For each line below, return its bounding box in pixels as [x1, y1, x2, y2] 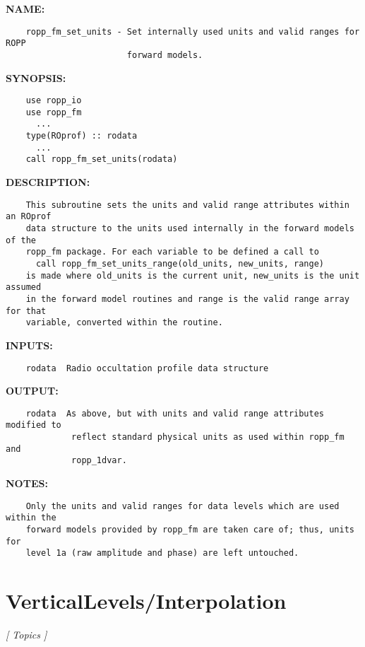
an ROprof [6, 211, 52, 222]
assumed [6, 282, 42, 293]
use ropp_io [25, 95, 82, 106]
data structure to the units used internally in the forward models [25, 223, 354, 233]
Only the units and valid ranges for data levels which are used [25, 501, 340, 511]
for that [6, 305, 47, 316]
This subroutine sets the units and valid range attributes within [25, 199, 349, 210]
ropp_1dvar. [71, 455, 127, 466]
